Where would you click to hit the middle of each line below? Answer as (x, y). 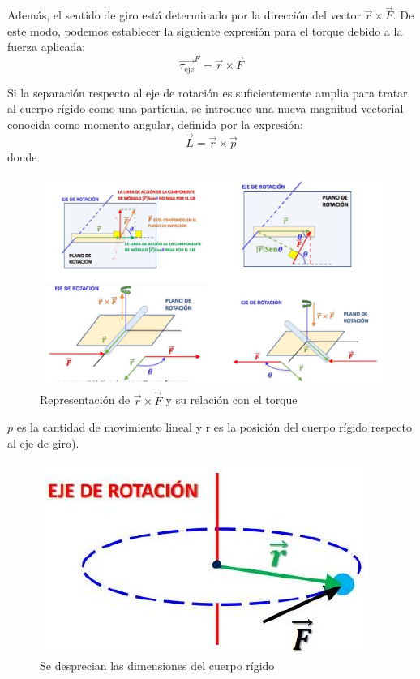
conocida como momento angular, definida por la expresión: (155, 124)
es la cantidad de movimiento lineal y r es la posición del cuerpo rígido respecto (214, 427)
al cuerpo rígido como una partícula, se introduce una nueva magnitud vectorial (206, 108)
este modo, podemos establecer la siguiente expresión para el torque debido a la (205, 30)
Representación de (85, 400)
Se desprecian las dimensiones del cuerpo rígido (157, 666)
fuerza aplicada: (47, 47)
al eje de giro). (43, 443)
